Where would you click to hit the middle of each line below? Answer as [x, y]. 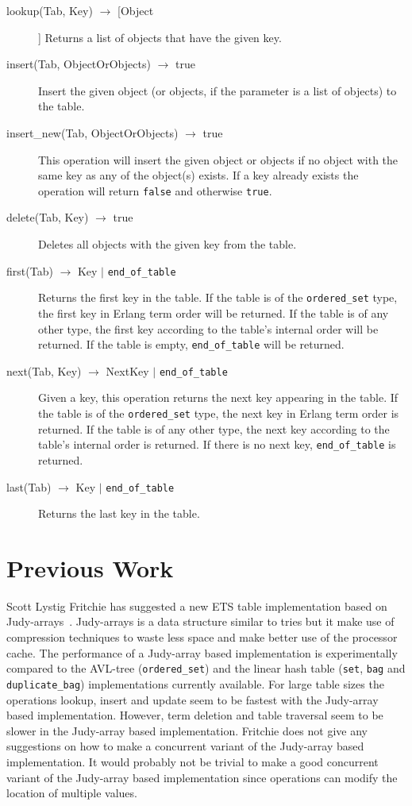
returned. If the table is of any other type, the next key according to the [214, 428]
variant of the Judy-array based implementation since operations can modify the [202, 777]
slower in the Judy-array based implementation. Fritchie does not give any [187, 730]
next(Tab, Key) [44, 370]
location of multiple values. [72, 793]
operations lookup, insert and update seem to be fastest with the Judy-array [193, 699]
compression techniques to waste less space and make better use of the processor [202, 637]
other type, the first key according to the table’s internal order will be [208, 328]
